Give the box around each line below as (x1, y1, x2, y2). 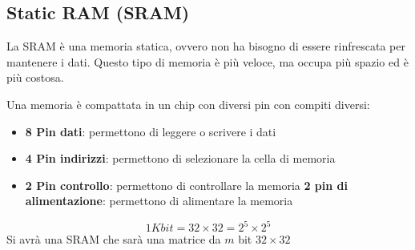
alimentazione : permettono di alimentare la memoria (25, 192, 293, 209)
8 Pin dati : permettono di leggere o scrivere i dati (25, 123, 276, 139)
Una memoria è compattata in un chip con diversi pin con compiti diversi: (6, 95, 370, 112)
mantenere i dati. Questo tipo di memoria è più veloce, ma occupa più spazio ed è (6, 53, 409, 70)
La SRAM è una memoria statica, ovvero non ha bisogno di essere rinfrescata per (6, 38, 405, 54)
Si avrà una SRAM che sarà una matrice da (6, 231, 221, 248)
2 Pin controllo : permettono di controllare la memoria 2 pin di (25, 176, 348, 193)
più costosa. (6, 69, 64, 86)
